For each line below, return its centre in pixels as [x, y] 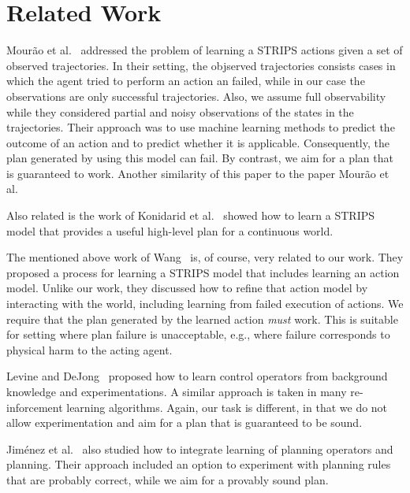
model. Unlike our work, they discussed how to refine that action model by [187, 288]
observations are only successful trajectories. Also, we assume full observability [196, 96]
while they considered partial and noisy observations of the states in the [180, 111]
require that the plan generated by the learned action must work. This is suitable [202, 319]
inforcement [35, 407]
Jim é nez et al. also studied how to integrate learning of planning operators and [200, 449]
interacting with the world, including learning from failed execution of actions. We [205, 304]
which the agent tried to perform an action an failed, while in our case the [186, 81]
